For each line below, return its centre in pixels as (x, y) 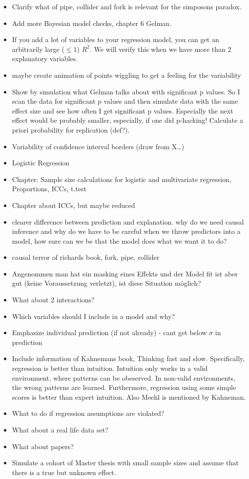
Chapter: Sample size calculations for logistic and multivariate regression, (122, 179)
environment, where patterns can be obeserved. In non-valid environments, (124, 377)
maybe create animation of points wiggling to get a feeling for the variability (126, 75)
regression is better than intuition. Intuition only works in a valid (110, 368)
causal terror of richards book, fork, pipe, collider (86, 257)
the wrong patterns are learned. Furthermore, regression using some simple (124, 387)
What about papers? (43, 446)
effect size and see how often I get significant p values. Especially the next (123, 110)
